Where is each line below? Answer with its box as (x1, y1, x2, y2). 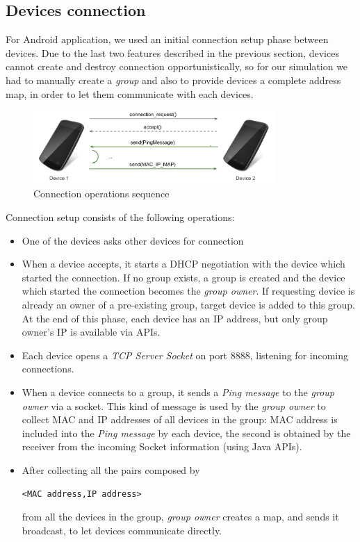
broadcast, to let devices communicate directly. (22, 523, 222, 537)
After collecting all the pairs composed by (22, 462, 200, 477)
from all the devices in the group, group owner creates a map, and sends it (22, 509, 339, 524)
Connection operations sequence (33, 186, 170, 201)
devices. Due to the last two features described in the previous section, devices (6, 45, 339, 60)
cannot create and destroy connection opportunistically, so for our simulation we (6, 59, 348, 74)
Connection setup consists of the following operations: (6, 209, 235, 224)
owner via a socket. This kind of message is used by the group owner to (22, 398, 326, 413)
